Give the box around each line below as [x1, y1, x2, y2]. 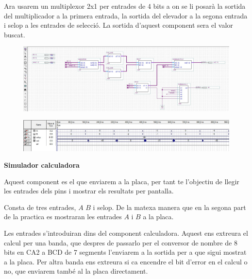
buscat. [4, 29, 25, 39]
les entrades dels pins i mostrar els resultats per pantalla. [4, 186, 174, 196]
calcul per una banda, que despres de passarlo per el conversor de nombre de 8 [4, 237, 237, 247]
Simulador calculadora [4, 160, 80, 170]
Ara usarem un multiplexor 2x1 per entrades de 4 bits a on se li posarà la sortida [4, 1, 246, 11]
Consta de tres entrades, [4, 202, 76, 212]
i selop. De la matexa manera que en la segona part [93, 202, 246, 212]
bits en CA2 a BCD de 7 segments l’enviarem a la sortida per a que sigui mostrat [4, 247, 247, 257]
